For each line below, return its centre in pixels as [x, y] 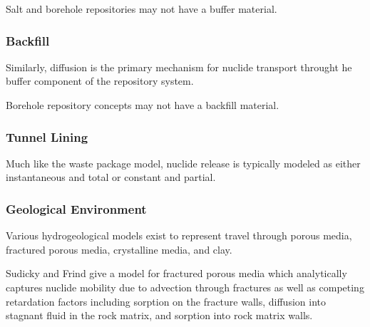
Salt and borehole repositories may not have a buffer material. [142, 9]
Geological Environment [76, 208]
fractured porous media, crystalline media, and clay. [119, 249]
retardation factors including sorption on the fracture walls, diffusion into [166, 301]
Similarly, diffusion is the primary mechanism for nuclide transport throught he [179, 67]
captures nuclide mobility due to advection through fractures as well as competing [185, 287]
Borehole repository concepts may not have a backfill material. [143, 105]
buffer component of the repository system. [100, 81]
